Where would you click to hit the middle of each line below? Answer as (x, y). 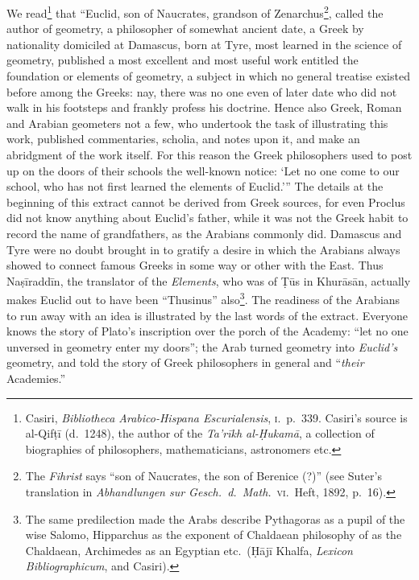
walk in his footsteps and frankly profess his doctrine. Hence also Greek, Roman (204, 107)
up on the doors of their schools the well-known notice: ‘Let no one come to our (203, 170)
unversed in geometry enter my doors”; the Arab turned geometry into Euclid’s (202, 346)
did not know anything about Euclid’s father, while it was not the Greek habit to (207, 218)
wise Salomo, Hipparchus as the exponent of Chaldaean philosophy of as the (214, 535)
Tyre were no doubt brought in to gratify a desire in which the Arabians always (203, 249)
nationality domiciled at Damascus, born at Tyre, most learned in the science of (204, 44)
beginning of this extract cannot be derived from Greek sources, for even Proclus (206, 202)
